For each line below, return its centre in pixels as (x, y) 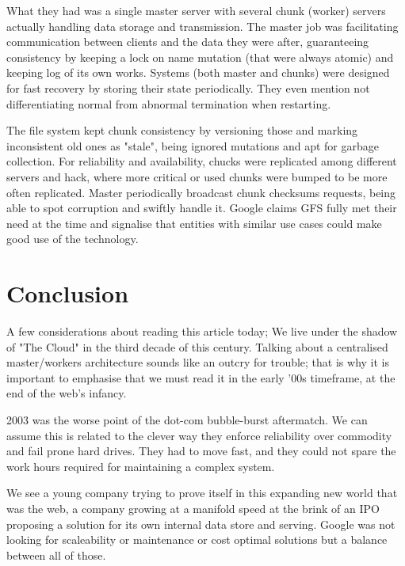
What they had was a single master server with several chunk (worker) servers (196, 10)
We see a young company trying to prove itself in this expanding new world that (202, 493)
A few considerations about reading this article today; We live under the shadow (202, 331)
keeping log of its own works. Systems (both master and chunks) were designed (198, 72)
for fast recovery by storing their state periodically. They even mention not (188, 87)
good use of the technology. (73, 239)
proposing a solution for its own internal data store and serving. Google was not (201, 524)
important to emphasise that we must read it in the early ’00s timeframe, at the (201, 377)
